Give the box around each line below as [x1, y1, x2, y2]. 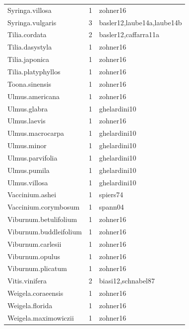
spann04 [99, 202, 124, 212]
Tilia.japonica [7, 54, 50, 64]
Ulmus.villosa [7, 177, 48, 187]
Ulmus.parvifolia [7, 152, 58, 163]
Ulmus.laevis [7, 115, 46, 126]
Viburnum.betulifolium [7, 214, 77, 224]
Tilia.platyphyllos [7, 66, 61, 76]
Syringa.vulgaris [7, 17, 57, 27]
